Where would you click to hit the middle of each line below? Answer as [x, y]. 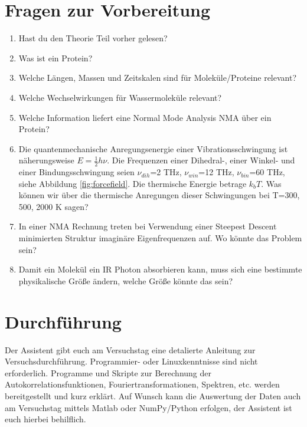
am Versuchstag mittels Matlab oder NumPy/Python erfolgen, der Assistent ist [148, 407]
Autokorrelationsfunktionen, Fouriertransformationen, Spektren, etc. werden [142, 384]
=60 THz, [267, 172]
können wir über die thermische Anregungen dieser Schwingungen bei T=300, [159, 195]
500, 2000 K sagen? [53, 206]
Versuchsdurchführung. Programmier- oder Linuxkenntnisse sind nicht [131, 361]
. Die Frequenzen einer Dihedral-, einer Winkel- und [201, 160]
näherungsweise [46, 160]
